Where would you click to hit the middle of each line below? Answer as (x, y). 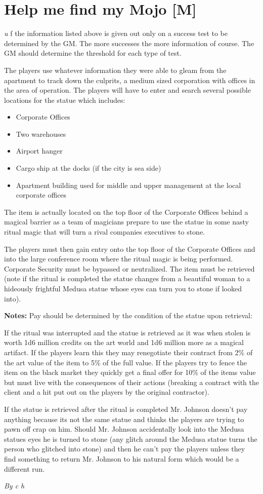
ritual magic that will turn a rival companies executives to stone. (104, 232)
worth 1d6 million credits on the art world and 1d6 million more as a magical (124, 342)
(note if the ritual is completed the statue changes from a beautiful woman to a (127, 278)
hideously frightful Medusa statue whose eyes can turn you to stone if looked (123, 288)
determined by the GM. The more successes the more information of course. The (129, 43)
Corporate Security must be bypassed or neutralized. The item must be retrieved (129, 268)
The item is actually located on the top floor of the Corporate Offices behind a (126, 212)
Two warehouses (41, 134)
